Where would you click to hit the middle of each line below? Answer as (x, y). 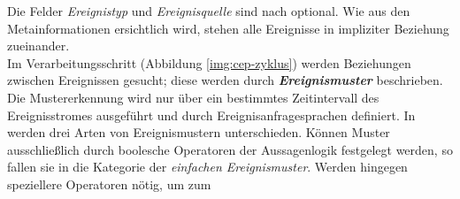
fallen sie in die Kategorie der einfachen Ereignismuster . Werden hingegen (207, 167)
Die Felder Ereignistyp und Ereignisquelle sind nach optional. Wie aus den (209, 11)
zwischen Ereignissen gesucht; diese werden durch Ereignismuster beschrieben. (225, 80)
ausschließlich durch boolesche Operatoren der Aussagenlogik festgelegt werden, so (230, 149)
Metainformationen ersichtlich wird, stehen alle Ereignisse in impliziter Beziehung (228, 28)
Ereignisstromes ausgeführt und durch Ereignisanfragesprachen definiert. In (211, 115)
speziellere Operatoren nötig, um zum (109, 184)
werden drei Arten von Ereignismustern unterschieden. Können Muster (199, 132)
